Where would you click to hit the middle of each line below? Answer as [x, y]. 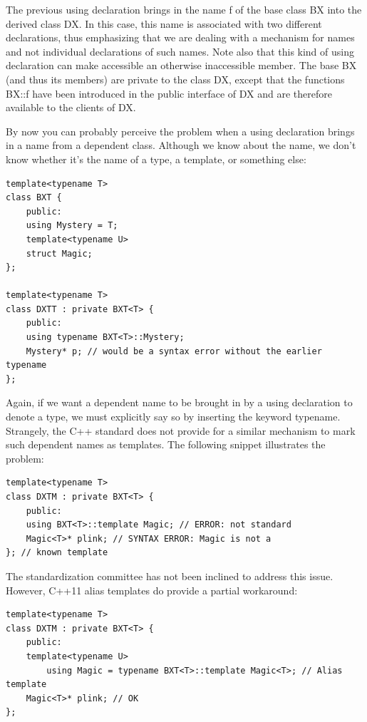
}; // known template [57, 553]
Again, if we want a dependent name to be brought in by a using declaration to [179, 402]
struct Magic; [59, 253]
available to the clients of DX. [71, 107]
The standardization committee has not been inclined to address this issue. [170, 576]
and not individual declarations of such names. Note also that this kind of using [180, 51]
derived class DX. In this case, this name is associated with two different [164, 23]
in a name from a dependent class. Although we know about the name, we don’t [181, 145]
